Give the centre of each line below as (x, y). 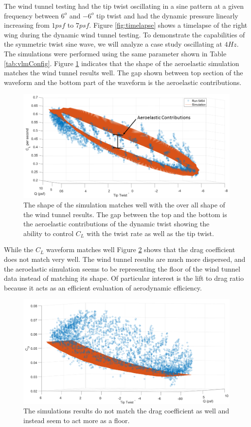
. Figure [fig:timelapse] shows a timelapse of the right (168, 25)
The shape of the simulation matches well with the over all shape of (124, 205)
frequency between (31, 15)
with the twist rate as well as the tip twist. (150, 233)
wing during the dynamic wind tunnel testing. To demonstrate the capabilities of (125, 34)
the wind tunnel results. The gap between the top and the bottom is (125, 214)
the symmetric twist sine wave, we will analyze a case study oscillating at (113, 44)
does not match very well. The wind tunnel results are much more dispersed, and (125, 259)
